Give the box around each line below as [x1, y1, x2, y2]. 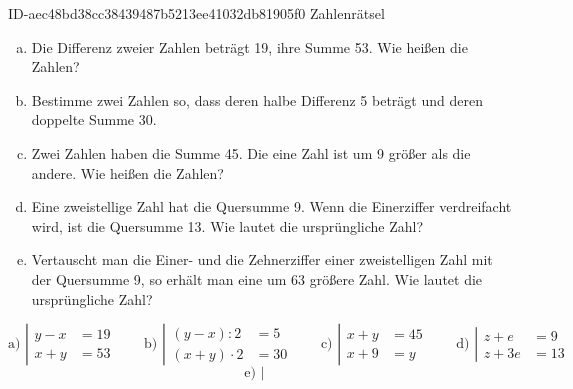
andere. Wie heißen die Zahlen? [31, 162, 224, 183]
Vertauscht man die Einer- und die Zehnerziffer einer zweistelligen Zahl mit [31, 249, 493, 270]
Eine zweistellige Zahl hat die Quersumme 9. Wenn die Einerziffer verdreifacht [31, 196, 512, 217]
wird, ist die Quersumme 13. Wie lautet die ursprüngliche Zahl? [31, 215, 424, 236]
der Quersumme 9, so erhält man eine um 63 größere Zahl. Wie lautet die [31, 268, 483, 289]
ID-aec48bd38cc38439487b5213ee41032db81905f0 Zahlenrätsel [8, 3, 385, 23]
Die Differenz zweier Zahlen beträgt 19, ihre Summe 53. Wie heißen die [31, 36, 468, 57]
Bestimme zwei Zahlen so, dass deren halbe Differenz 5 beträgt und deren [31, 89, 483, 110]
